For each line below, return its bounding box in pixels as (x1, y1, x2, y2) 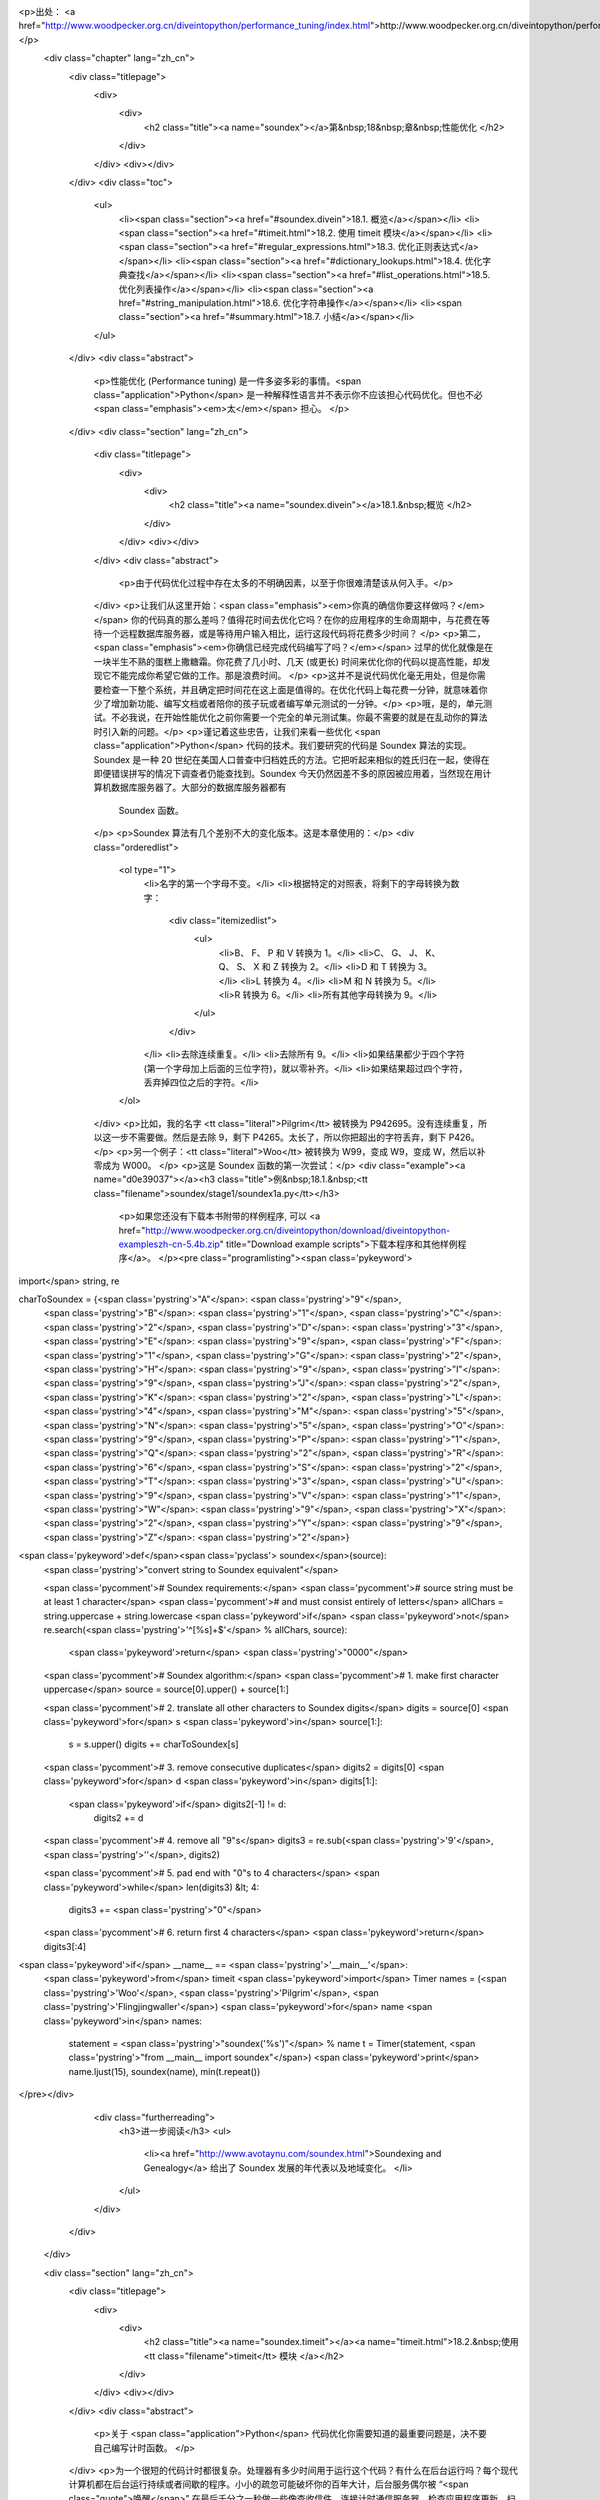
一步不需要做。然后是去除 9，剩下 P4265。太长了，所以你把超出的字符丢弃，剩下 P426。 (110, 1131, 480, 1144)
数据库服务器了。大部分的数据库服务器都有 (110, 781, 287, 794)
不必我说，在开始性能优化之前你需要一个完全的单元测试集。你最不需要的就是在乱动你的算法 (110, 711, 488, 724)
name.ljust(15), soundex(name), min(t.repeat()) (68, 2065, 261, 2077)
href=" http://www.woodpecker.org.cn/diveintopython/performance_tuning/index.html (18, 20, 371, 32)
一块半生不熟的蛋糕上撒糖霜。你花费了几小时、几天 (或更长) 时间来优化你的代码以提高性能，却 (93, 655, 482, 667)
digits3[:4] (43, 1940, 87, 1952)
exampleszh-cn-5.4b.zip (118, 1238, 220, 1250)
